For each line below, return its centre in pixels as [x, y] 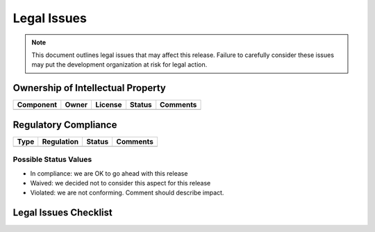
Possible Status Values [52, 160]
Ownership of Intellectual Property [89, 88]
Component [37, 105]
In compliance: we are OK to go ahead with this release [109, 173]
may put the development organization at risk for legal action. [119, 65]
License [109, 105]
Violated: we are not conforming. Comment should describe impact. [127, 193]
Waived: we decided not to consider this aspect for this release [120, 183]
